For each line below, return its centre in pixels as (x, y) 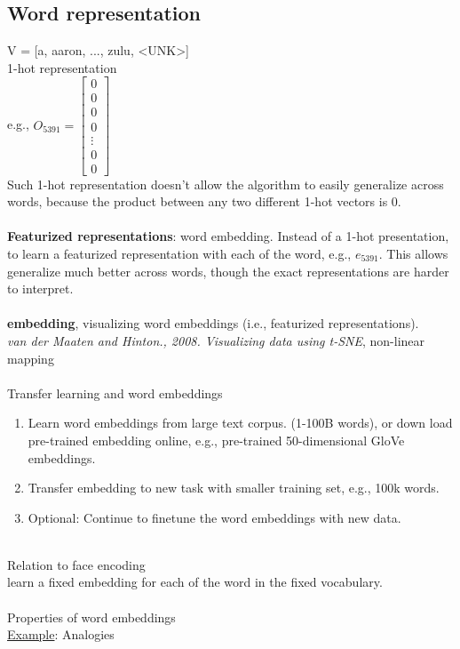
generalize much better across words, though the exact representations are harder (228, 271)
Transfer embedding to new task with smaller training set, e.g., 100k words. (234, 488)
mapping (31, 358)
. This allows (413, 253)
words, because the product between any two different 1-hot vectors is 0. (204, 201)
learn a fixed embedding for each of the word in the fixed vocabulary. (195, 582)
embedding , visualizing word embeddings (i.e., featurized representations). (213, 323)
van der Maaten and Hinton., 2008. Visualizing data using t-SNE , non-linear (216, 340)
